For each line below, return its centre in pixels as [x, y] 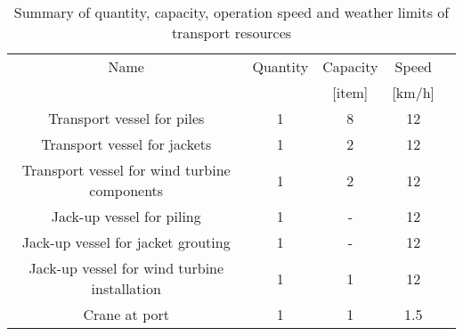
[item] [350, 92]
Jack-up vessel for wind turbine [126, 268]
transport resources [231, 33]
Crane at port [126, 314]
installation [126, 288]
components [126, 190]
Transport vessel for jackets [126, 144]
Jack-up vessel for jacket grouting [126, 242]
